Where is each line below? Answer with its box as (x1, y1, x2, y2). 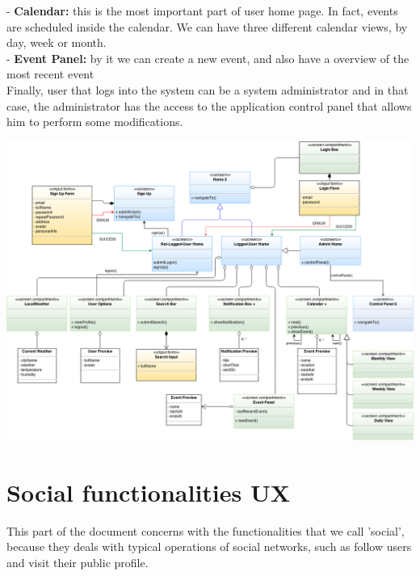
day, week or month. (6, 34, 107, 51)
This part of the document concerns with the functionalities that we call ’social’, (6, 522, 405, 539)
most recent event (6, 65, 94, 82)
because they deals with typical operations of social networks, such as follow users (6, 538, 412, 555)
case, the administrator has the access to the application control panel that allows (6, 97, 412, 114)
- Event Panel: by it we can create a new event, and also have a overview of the (6, 49, 409, 66)
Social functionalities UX (6, 475, 291, 508)
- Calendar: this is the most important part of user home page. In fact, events (6, 2, 398, 19)
